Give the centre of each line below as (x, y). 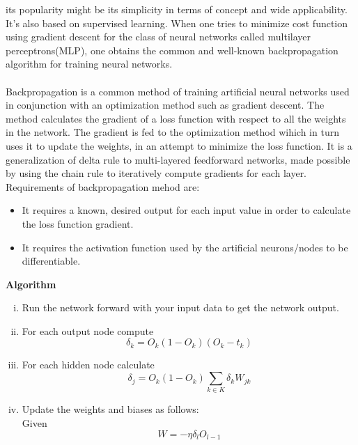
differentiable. (51, 261)
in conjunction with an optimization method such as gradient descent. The (165, 105)
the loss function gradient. (78, 223)
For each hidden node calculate (88, 365)
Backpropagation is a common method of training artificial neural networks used (178, 91)
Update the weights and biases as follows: (110, 409)
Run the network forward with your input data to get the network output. (180, 307)
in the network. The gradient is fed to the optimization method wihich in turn (172, 132)
